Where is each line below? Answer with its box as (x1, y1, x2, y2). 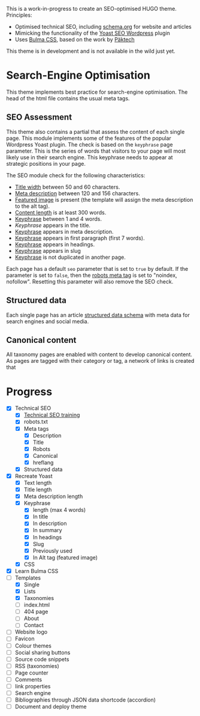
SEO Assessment (6, 112, 72, 123)
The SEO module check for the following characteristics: (6, 171, 146, 179)
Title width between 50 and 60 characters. (14, 183, 120, 190)
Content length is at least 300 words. (14, 208, 107, 216)
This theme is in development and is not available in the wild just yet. (6, 47, 175, 55)
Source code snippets (14, 655, 69, 663)
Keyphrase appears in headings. (14, 240, 95, 248)
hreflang (32, 459, 54, 466)
